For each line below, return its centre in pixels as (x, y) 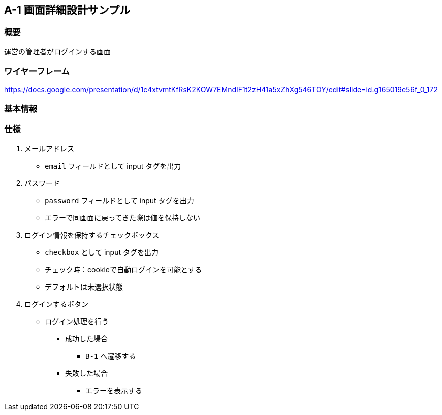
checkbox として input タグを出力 (102, 252)
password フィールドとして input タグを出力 (119, 200)
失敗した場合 (86, 373)
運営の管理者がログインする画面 (57, 51)
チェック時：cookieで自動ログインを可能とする (123, 269)
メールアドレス (49, 148)
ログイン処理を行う (77, 321)
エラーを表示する (114, 390)
